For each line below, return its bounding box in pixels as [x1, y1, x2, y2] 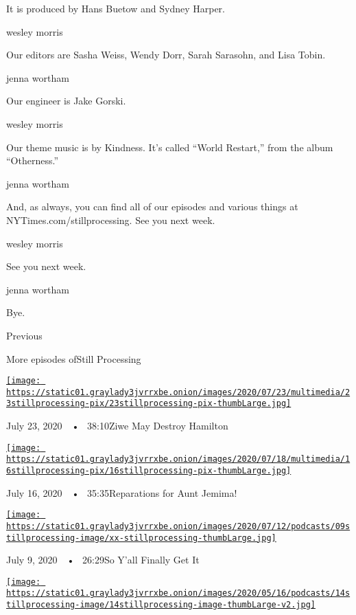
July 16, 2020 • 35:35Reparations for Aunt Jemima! [6, 485, 237, 500]
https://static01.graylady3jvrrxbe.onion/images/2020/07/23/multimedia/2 [6, 387, 351, 397]
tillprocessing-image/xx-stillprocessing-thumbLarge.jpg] [6, 533, 276, 543]
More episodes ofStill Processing [6, 351, 141, 366]
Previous [6, 328, 43, 342]
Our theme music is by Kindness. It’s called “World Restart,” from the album [6, 139, 333, 154]
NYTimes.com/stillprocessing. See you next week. [6, 212, 215, 227]
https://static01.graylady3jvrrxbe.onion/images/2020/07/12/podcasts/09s [6, 521, 351, 531]
